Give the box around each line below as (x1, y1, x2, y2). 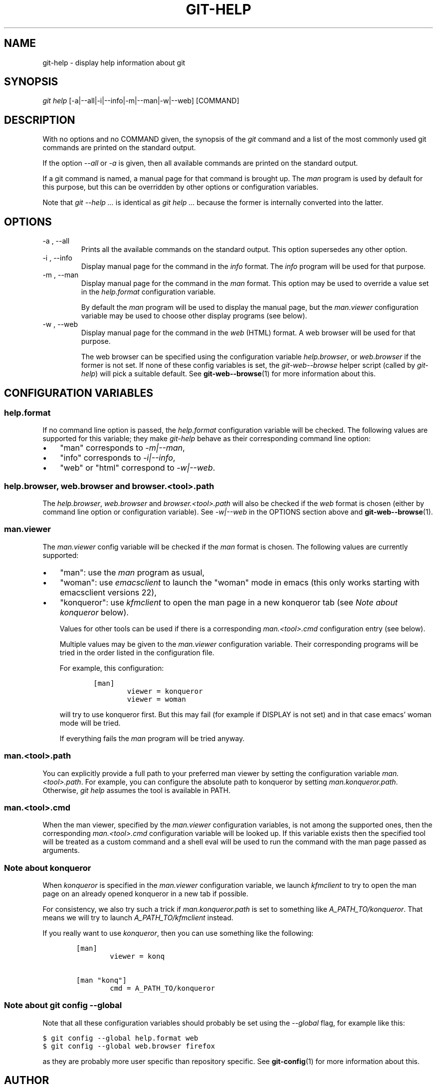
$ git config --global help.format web (42, 1034, 199, 1042)
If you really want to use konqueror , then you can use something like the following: (42, 929, 314, 938)
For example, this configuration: (59, 663, 164, 672)
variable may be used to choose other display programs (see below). (81, 311, 307, 320)
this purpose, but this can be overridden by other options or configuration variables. (42, 183, 319, 192)
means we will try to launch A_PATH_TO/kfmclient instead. (42, 913, 233, 922)
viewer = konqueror (127, 687, 203, 695)
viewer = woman (127, 695, 186, 703)
